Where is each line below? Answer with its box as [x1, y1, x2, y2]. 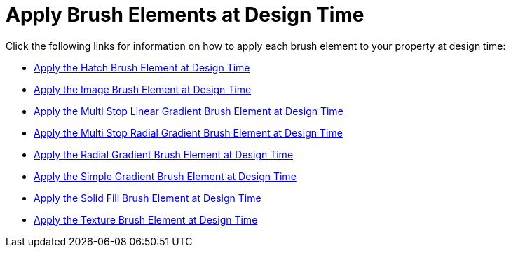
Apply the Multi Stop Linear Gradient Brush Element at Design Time [34, 104, 343, 117]
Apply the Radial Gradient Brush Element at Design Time [34, 148, 294, 160]
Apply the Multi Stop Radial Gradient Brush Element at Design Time [34, 126, 343, 139]
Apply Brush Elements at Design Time [6, 3, 364, 27]
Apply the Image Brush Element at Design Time [34, 83, 252, 95]
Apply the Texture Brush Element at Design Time [34, 213, 258, 226]
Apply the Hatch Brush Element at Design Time [34, 61, 250, 74]
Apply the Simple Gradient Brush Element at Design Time [34, 170, 297, 182]
